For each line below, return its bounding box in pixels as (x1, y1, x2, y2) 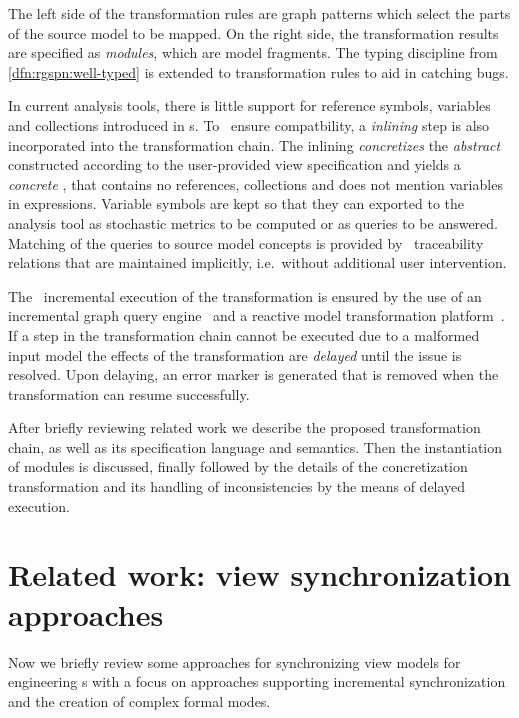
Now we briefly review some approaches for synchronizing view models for (8, 651, 461, 672)
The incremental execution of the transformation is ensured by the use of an (8, 285, 482, 306)
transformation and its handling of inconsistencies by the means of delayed (8, 476, 466, 497)
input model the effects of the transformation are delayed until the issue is (8, 344, 462, 365)
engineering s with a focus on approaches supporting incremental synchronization (8, 671, 506, 692)
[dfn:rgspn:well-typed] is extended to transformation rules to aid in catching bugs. (8, 61, 509, 82)
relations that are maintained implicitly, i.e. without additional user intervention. (8, 252, 507, 273)
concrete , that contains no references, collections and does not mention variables (8, 173, 503, 194)
